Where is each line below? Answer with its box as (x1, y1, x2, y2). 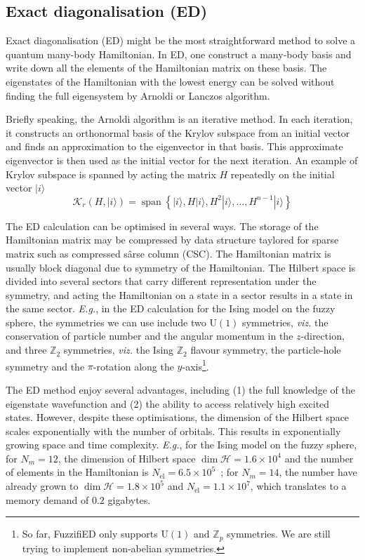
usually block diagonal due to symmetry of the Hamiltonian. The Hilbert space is (6, 260, 356, 274)
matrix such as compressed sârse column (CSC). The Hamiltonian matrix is (6, 246, 331, 260)
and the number (284, 451, 354, 465)
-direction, (300, 328, 345, 343)
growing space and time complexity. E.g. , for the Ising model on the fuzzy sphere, (6, 437, 357, 452)
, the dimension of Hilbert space (58, 451, 196, 465)
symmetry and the (6, 359, 85, 373)
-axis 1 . (182, 356, 209, 373)
